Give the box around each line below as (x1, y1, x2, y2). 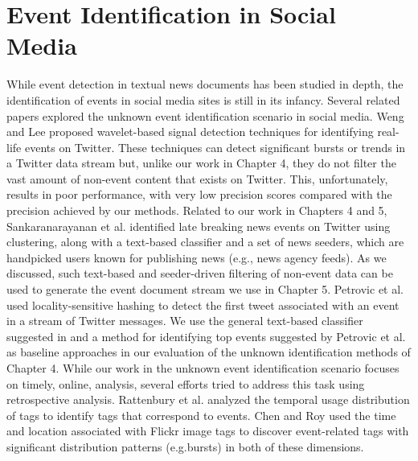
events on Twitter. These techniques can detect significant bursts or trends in (24, 138, 406, 155)
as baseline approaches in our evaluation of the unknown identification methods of (6, 344, 411, 360)
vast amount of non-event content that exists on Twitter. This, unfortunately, (6, 170, 388, 187)
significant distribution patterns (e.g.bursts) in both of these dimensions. (6, 438, 364, 455)
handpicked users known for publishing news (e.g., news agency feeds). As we (6, 249, 387, 265)
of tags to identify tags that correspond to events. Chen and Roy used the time (6, 406, 396, 423)
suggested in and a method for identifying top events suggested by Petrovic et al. (6, 327, 406, 344)
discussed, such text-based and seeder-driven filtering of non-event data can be (6, 265, 393, 282)
